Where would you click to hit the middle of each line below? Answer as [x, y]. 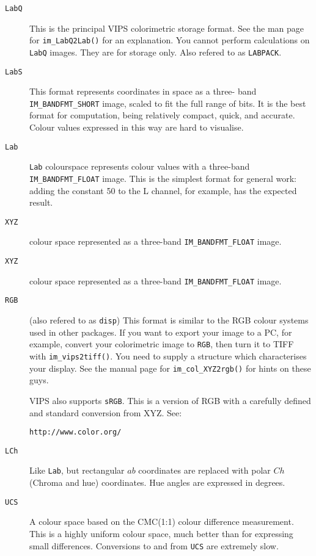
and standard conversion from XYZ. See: [106, 412]
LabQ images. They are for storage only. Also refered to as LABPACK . [156, 52]
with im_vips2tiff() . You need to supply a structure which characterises [168, 356]
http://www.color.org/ [75, 432]
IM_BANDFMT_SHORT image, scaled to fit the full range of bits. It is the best [168, 103]
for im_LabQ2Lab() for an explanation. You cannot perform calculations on [170, 40]
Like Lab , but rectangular [77, 470]
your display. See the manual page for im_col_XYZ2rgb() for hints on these [170, 368]
